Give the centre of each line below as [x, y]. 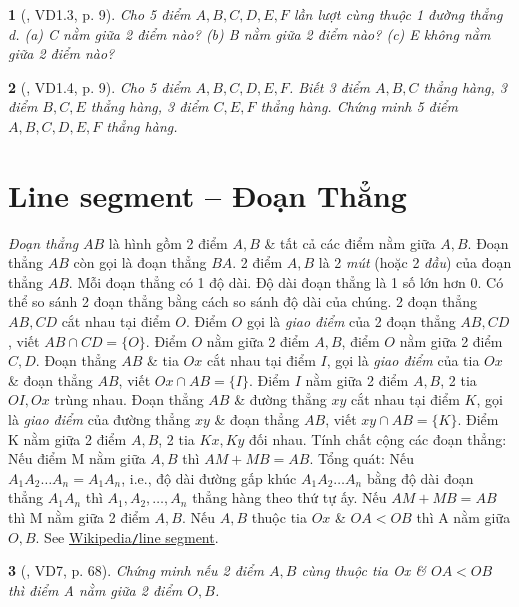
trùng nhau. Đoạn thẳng [129, 399]
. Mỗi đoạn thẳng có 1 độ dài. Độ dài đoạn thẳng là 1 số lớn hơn [267, 281]
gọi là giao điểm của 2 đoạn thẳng [351, 321]
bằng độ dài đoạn [420, 477]
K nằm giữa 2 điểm [67, 438]
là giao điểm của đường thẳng [99, 419]
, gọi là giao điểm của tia [403, 360]
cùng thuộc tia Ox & [363, 570]
